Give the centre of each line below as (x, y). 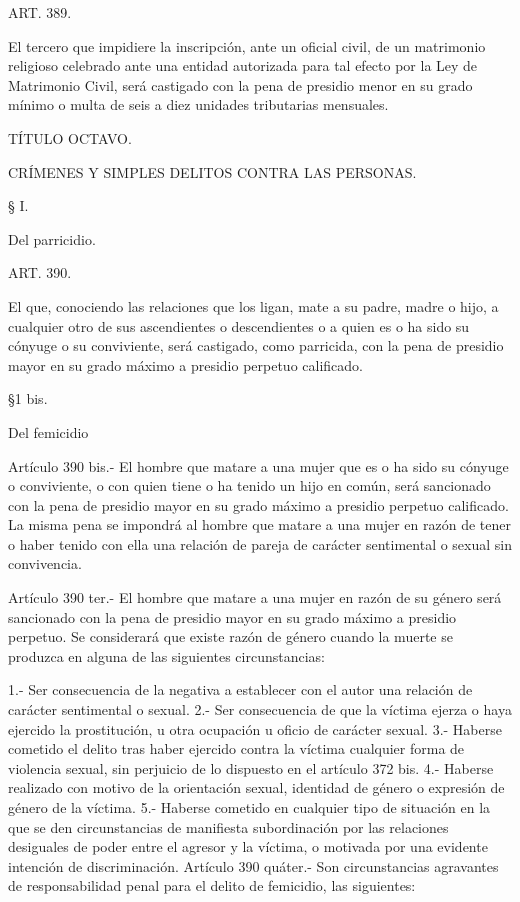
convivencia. (45, 563)
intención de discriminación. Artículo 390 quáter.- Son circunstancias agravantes (253, 865)
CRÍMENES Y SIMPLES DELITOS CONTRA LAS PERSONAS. (212, 171)
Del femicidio (48, 431)
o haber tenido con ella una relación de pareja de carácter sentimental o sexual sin (260, 543)
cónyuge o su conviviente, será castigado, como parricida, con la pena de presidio (256, 345)
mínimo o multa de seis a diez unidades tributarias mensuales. (198, 104)
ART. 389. (40, 12)
